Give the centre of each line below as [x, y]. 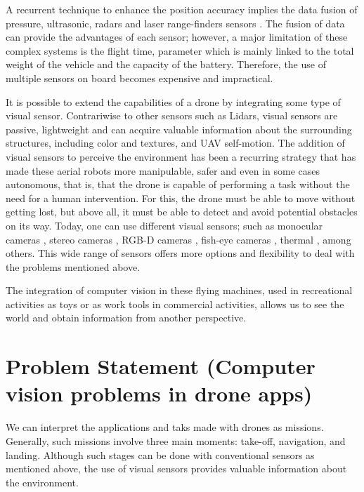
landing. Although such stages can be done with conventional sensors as [160, 454]
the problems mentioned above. [73, 266]
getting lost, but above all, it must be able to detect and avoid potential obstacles [182, 212]
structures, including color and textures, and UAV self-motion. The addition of [175, 143]
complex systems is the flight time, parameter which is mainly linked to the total [180, 50]
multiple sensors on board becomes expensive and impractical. [139, 78]
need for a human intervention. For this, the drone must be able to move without [181, 198]
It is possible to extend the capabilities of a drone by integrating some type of [173, 101]
